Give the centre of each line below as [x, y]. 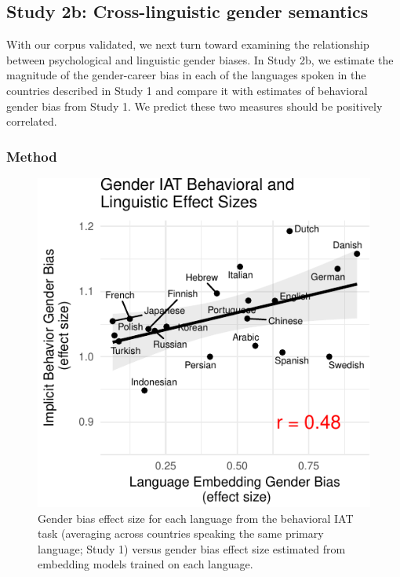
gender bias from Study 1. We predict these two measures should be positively [195, 106]
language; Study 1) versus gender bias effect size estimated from [192, 548]
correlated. [32, 121]
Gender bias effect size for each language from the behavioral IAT [196, 518]
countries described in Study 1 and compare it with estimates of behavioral [187, 90]
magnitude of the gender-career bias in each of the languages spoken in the [186, 75]
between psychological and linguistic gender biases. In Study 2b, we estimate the [200, 59]
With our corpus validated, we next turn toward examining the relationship [188, 44]
